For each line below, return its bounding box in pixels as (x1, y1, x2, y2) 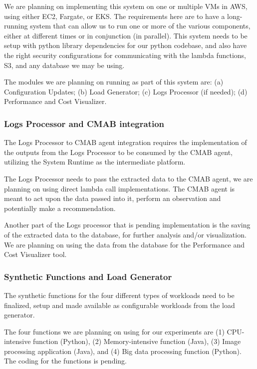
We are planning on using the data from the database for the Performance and (4, 239, 245, 249)
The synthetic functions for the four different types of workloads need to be (4, 289, 235, 300)
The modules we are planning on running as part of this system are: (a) (4, 76, 224, 87)
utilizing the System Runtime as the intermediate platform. (4, 156, 186, 167)
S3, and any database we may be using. (4, 59, 125, 70)
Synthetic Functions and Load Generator (4, 270, 172, 282)
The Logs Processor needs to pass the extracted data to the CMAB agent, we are (4, 173, 253, 183)
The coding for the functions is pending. (4, 355, 127, 366)
